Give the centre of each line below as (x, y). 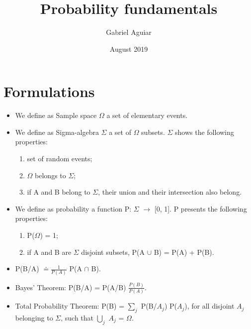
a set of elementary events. (147, 115)
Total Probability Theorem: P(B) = (70, 306)
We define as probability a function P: (73, 208)
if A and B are (49, 252)
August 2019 (129, 49)
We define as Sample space (56, 115)
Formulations (49, 91)
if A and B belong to (59, 192)
